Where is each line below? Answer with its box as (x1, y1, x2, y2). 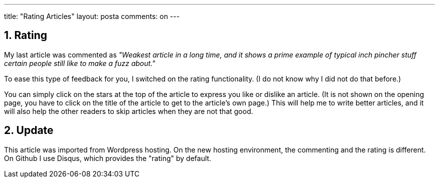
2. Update (4, 124, 54, 137)
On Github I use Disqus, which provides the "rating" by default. (4, 153, 211, 162)
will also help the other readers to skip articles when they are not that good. (4, 106, 253, 115)
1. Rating (4, 29, 47, 42)
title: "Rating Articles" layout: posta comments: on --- (4, 12, 180, 20)
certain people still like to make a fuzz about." (4, 58, 155, 67)
